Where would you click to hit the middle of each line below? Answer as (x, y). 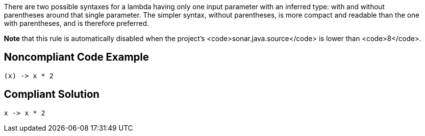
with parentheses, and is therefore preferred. (76, 23)
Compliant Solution (52, 94)
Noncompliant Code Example (76, 57)
